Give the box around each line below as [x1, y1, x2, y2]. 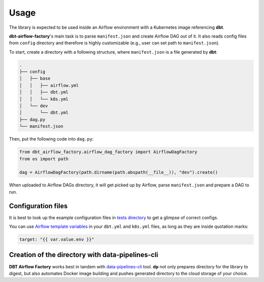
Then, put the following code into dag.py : [9, 136, 94, 142]
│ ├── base [19, 76, 51, 81]
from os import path [19, 156, 68, 161]
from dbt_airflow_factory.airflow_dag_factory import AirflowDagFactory [19, 149, 198, 155]
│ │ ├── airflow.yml [19, 82, 79, 88]
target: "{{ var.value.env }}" [19, 237, 95, 242]
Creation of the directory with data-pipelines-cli [9, 251, 158, 259]
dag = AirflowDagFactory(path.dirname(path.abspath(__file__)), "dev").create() [19, 170, 218, 175]
